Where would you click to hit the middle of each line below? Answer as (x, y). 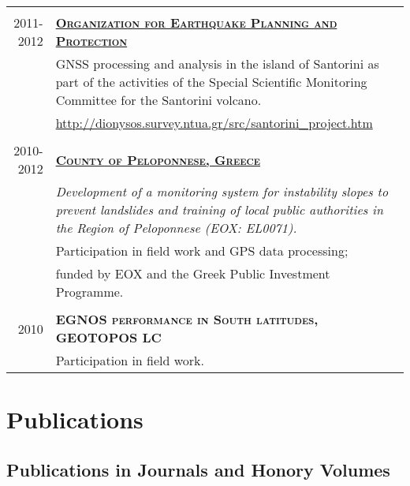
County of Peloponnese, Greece (158, 159)
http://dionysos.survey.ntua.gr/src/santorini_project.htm (214, 123)
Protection (91, 41)
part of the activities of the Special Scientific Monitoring (211, 82)
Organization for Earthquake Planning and (196, 22)
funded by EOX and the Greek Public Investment (193, 273)
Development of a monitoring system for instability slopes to (222, 191)
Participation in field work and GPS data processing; (202, 250)
